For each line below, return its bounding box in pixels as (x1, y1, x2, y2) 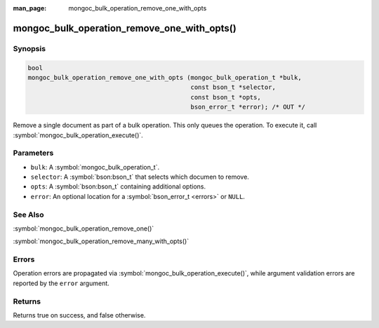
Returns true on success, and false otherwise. (13, 311, 146, 320)
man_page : (13, 4, 47, 12)
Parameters (13, 148, 54, 158)
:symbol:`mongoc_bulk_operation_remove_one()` (13, 224, 154, 233)
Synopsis (13, 43, 46, 53)
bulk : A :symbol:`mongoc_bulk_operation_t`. (30, 163, 160, 171)
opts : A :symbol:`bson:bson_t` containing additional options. (30, 182, 206, 191)
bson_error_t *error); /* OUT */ (190, 103, 305, 111)
